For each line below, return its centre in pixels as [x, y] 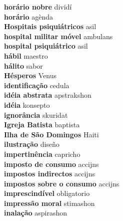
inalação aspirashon [35, 213]
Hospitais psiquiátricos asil [50, 26]
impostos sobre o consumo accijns [62, 183]
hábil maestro [26, 55]
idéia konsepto [27, 104]
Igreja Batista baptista [42, 125]
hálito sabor [23, 65]
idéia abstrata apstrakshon [48, 95]
